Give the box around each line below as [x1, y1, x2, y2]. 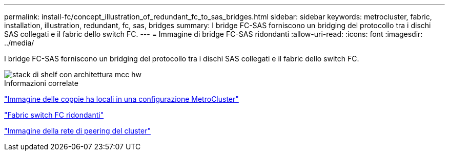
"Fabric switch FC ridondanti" [4, 110, 104, 119]
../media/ [4, 38, 34, 47]
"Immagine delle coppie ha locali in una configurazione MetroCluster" [4, 95, 239, 103]
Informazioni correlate [4, 79, 78, 87]
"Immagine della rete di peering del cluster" [4, 126, 151, 135]
